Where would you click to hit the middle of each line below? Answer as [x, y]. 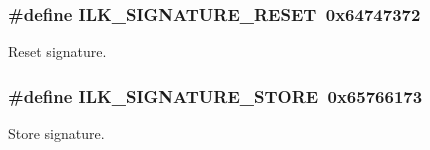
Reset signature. [57, 51]
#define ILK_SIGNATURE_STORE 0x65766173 [215, 95]
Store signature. [56, 133]
